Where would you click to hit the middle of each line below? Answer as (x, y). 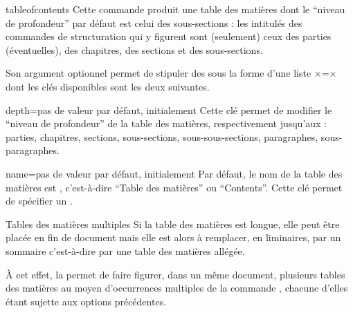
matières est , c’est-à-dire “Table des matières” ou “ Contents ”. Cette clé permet (174, 187)
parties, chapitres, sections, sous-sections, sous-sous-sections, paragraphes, (162, 136)
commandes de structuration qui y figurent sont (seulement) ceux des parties (169, 36)
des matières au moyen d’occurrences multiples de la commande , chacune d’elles (177, 288)
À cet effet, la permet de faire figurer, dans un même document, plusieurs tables (175, 274)
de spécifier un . (39, 201)
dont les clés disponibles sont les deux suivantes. (108, 86)
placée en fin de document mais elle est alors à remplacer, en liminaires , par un (173, 237)
